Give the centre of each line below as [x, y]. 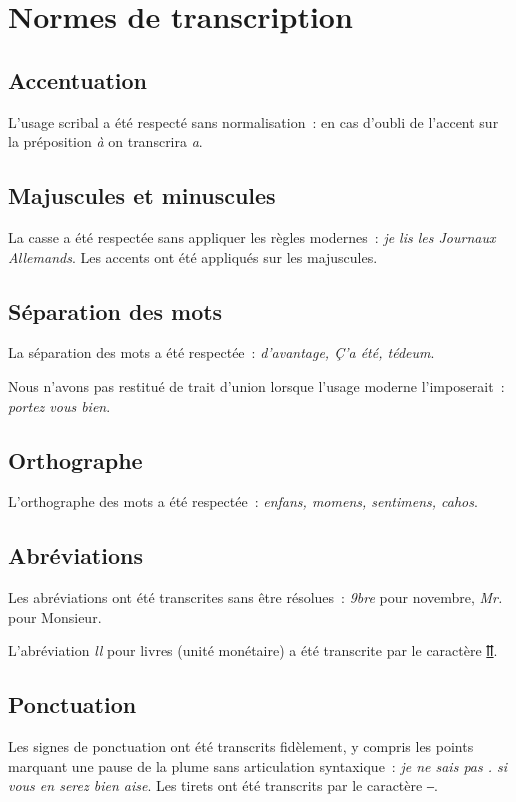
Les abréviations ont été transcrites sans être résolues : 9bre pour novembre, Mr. [255, 597]
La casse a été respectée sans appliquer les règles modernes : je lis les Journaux [252, 236]
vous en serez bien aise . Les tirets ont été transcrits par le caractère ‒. [223, 785]
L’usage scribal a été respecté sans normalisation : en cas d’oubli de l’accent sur [253, 121]
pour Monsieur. [55, 616]
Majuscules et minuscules [142, 195]
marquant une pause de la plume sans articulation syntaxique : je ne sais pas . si [258, 765]
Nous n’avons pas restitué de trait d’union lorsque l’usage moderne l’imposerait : [256, 385]
